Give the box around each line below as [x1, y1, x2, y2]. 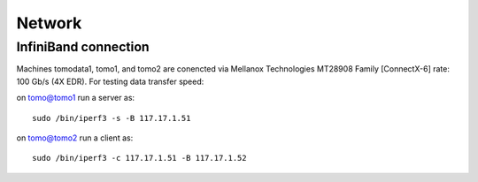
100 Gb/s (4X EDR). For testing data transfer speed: [16, 76, 204, 87]
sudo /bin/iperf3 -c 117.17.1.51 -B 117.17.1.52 [32, 153, 247, 163]
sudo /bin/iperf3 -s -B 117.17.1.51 [32, 113, 191, 123]
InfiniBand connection [16, 39, 150, 55]
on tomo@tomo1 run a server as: [16, 93, 135, 103]
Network [16, 13, 82, 33]
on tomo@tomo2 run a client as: [16, 133, 134, 143]
